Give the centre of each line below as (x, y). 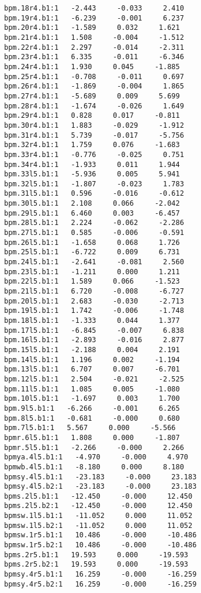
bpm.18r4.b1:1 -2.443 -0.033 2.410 (94, 8)
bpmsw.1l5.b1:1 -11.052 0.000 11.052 (98, 516)
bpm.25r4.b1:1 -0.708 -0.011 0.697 (94, 76)
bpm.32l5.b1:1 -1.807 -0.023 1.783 (94, 184)
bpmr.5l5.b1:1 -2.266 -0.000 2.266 (94, 447)
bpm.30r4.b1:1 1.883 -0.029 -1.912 (94, 125)
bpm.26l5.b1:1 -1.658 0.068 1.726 (92, 242)
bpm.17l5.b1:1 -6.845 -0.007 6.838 (94, 330)
